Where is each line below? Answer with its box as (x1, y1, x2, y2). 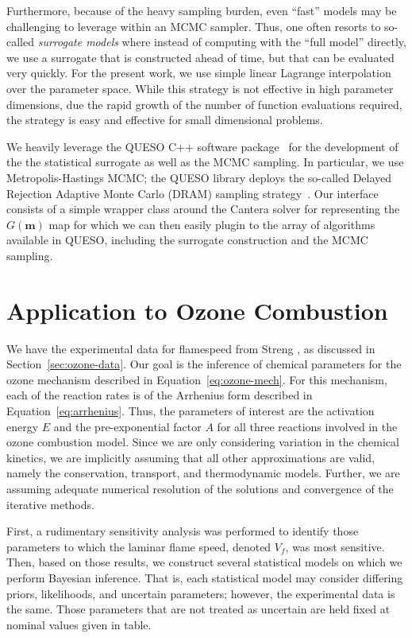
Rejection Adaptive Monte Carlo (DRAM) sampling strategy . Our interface (6, 185, 379, 201)
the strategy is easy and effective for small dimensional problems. (6, 111, 323, 128)
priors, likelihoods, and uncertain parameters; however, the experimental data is (6, 585, 395, 601)
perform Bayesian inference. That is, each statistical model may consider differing (6, 569, 403, 585)
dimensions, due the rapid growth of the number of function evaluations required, (6, 95, 402, 112)
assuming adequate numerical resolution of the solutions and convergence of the (6, 480, 394, 496)
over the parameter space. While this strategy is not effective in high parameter (6, 80, 394, 96)
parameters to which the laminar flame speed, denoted (6, 538, 271, 554)
